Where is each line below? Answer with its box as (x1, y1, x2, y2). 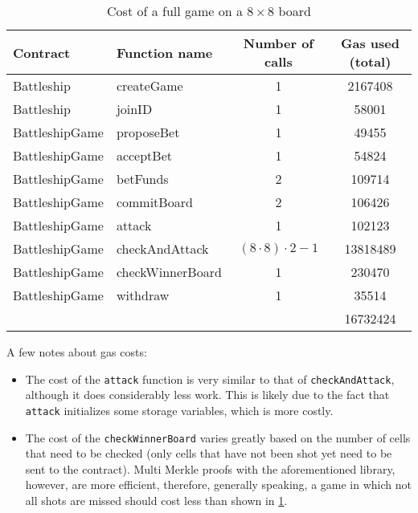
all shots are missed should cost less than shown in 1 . (25, 491, 288, 508)
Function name (116, 43, 213, 62)
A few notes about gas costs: (6, 344, 147, 360)
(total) (349, 52, 391, 71)
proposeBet (116, 123, 180, 141)
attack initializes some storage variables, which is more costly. (25, 401, 334, 418)
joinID (116, 100, 153, 118)
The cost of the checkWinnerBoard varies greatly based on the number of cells (25, 429, 411, 446)
